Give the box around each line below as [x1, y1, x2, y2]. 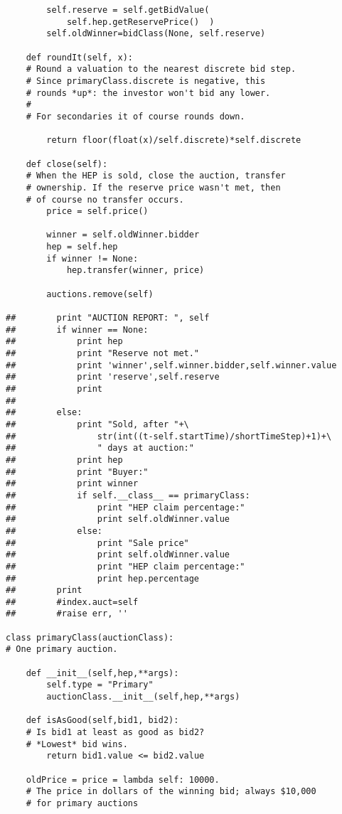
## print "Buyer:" [6, 466, 149, 477]
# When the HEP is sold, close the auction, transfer [26, 171, 286, 181]
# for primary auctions [26, 798, 139, 808]
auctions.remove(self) [46, 289, 154, 299]
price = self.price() [46, 206, 149, 217]
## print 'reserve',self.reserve [6, 372, 220, 382]
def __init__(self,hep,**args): [26, 668, 179, 678]
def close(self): [26, 159, 108, 169]
